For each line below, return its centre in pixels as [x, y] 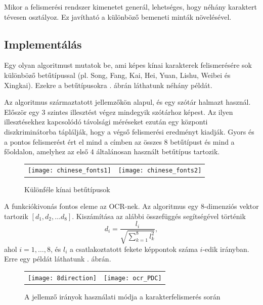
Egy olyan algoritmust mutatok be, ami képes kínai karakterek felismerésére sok [128, 65]
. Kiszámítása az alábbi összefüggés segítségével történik [159, 216]
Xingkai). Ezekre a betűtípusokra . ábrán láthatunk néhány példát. [108, 85]
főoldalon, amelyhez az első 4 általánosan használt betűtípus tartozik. [112, 151]
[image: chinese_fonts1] [70, 171]
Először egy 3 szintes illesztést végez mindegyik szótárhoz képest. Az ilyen [119, 112]
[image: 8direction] [62, 278]
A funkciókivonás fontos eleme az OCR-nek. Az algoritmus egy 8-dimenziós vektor [131, 206]
